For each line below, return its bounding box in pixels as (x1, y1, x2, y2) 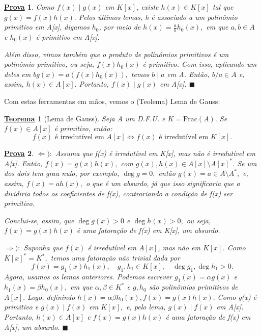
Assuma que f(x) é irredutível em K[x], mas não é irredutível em (55, 147, 255, 158)
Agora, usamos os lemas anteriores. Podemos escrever (4, 271, 172, 281)
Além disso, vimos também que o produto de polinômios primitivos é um (4, 48, 229, 59)
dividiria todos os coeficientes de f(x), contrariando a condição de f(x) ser (4, 188, 233, 198)
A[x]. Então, (4, 158, 43, 168)
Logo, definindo (27, 291, 75, 302)
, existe (136, 2, 159, 12)
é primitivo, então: (54, 123, 112, 134)
